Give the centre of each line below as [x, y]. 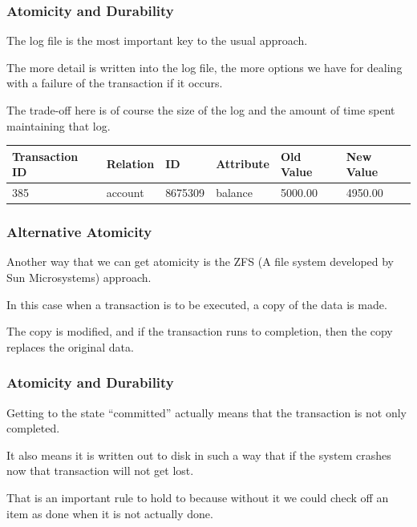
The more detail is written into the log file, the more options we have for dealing [204, 67]
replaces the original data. [70, 346]
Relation [130, 164]
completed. [33, 428]
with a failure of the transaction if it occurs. [115, 83]
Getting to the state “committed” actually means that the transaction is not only [206, 412]
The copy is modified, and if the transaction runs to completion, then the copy [200, 331]
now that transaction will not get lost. [100, 471]
